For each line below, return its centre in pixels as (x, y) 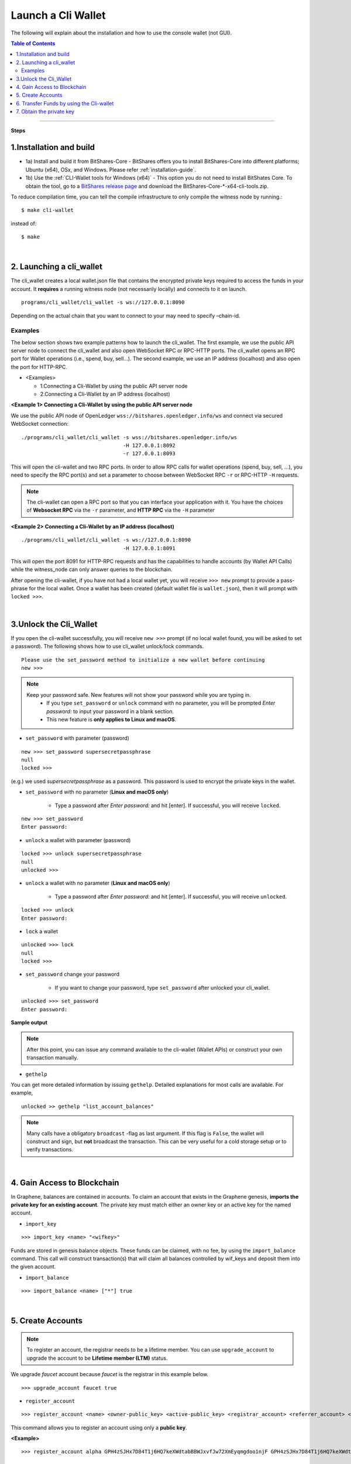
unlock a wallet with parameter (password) (78, 840)
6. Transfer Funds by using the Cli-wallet (65, 103)
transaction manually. (52, 1058)
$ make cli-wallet (48, 210)
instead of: (24, 223)
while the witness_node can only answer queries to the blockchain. (92, 569)
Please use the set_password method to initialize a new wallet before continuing (143, 660)
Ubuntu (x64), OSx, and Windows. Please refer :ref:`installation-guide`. (111, 169)
